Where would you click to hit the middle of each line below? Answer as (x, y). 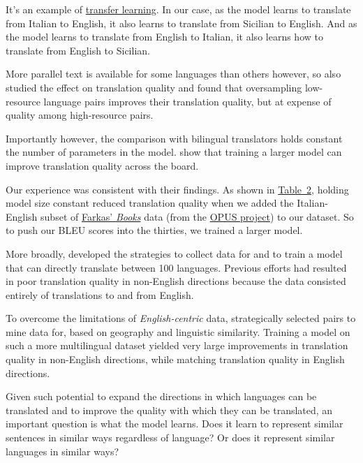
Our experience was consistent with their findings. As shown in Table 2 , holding (177, 189)
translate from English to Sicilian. (78, 50)
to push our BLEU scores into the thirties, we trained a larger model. (154, 230)
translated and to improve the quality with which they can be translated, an (169, 410)
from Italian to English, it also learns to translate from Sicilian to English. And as (181, 23)
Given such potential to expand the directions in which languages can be (161, 396)
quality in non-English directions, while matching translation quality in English (175, 359)
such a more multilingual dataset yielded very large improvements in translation (177, 345)
